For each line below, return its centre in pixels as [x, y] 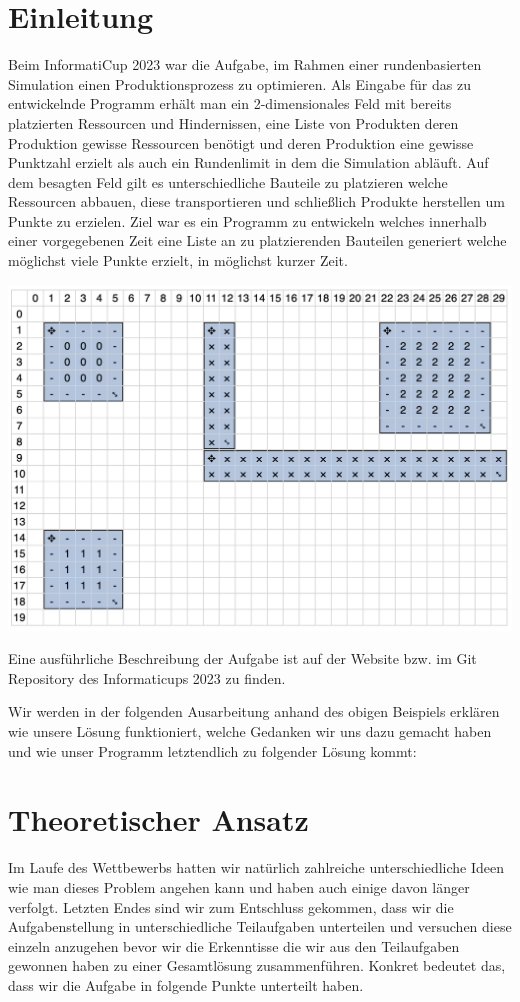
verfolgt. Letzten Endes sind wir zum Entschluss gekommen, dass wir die [231, 906]
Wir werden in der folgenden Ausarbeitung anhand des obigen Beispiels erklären [254, 711]
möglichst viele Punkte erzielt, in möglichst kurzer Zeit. [178, 260]
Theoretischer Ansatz [158, 819]
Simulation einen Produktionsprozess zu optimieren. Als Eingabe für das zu [239, 83]
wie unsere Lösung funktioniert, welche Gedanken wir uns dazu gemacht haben [250, 731]
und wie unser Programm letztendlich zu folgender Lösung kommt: [212, 750]
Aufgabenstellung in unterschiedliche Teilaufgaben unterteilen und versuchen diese [260, 926]
